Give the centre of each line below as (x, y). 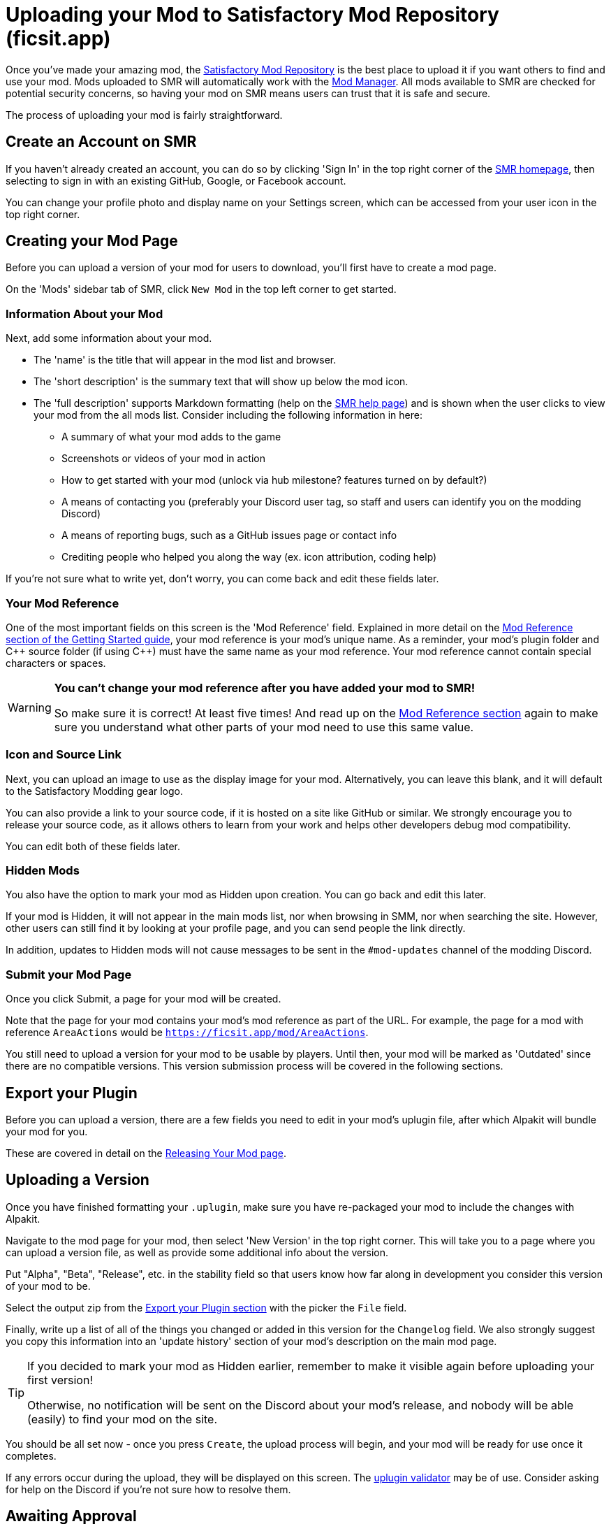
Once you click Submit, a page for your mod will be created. (143, 999)
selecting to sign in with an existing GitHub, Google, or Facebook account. (176, 180)
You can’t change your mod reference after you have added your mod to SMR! (265, 688)
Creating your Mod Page (92, 241)
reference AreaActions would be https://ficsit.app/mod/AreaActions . (187, 1033)
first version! (60, 1380)
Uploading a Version (78, 1180)
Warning (30, 707)
